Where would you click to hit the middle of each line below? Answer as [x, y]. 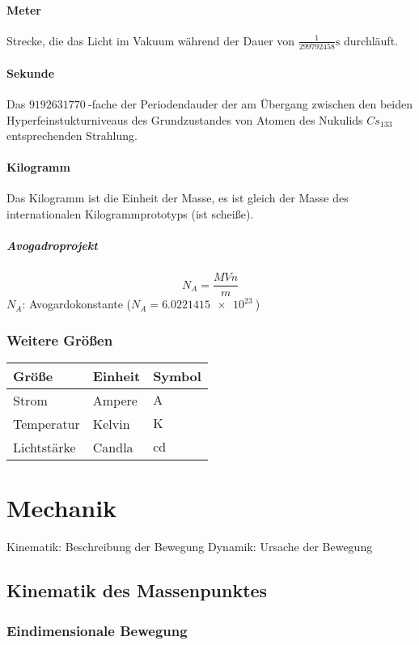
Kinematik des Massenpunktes [137, 590]
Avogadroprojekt [52, 246]
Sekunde [31, 72]
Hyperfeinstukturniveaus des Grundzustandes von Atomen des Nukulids [185, 119]
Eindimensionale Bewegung [97, 630]
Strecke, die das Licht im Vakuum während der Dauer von [151, 40]
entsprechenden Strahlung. [72, 136]
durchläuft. [371, 40]
